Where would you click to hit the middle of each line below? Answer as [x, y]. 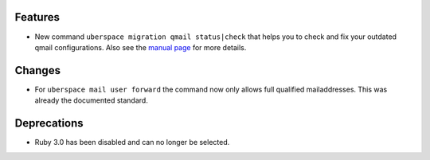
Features [37, 17]
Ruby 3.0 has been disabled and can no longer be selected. [132, 142]
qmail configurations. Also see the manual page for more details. [141, 47]
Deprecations [49, 123]
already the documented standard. [92, 100]
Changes [38, 70]
